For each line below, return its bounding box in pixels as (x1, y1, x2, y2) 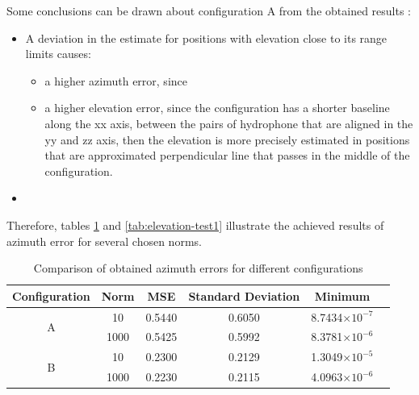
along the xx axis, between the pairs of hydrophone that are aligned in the (44, 114, 413, 131)
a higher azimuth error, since (44, 72, 187, 89)
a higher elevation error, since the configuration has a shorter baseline (44, 99, 390, 116)
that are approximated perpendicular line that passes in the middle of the (44, 147, 410, 164)
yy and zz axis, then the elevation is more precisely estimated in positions (44, 131, 410, 148)
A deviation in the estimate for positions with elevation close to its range (25, 29, 388, 46)
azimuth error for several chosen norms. (6, 232, 202, 249)
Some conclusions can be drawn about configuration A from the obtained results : (6, 2, 411, 19)
